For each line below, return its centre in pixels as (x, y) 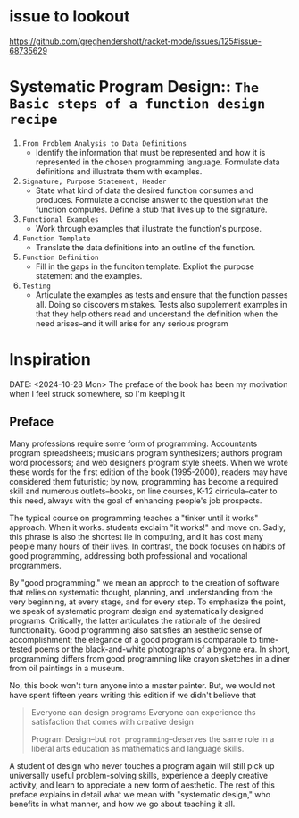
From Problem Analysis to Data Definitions (104, 143)
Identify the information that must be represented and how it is (150, 152)
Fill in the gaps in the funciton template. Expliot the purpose (145, 266)
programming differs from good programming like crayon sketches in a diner (150, 658)
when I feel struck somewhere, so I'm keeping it (97, 393)
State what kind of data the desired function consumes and (145, 190)
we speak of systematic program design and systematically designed (137, 611)
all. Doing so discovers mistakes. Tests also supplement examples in (161, 304)
